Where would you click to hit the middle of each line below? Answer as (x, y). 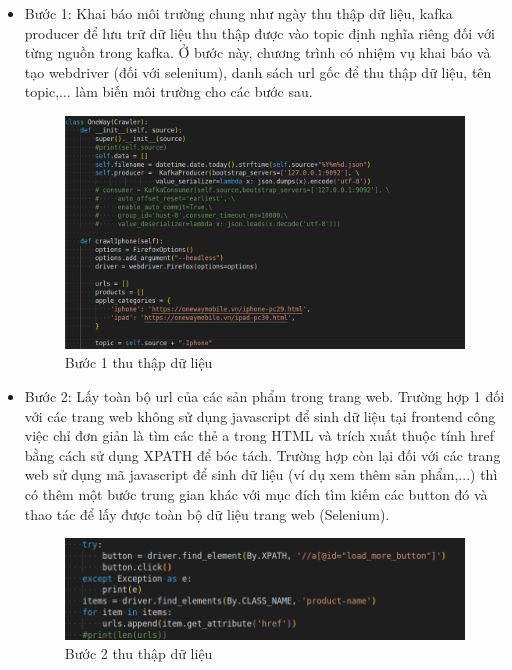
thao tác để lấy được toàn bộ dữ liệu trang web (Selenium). (207, 513)
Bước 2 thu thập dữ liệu (138, 653)
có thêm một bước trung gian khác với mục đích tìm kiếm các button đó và (256, 494)
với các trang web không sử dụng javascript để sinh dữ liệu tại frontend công (260, 415)
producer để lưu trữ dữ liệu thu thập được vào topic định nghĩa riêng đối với (259, 32)
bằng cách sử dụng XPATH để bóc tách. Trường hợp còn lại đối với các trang (262, 454)
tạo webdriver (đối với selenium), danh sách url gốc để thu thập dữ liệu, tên (258, 71)
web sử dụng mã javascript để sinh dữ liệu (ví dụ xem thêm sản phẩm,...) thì (261, 474)
